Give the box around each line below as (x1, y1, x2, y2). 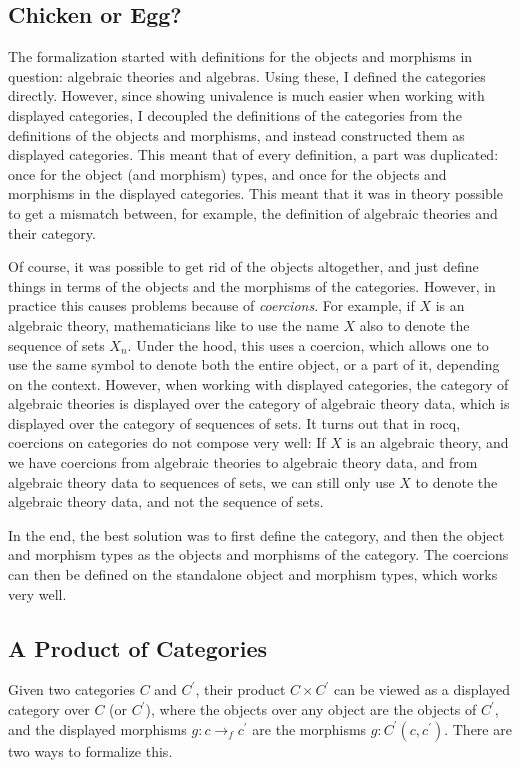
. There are (444, 718, 512, 739)
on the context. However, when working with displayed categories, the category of (8, 373, 509, 394)
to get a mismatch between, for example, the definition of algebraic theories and (8, 202, 498, 223)
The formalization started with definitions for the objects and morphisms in (8, 46, 473, 67)
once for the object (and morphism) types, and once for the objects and (8, 163, 447, 184)
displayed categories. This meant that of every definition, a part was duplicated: (8, 144, 499, 165)
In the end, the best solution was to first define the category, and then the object (8, 524, 505, 545)
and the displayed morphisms (8, 718, 187, 739)
